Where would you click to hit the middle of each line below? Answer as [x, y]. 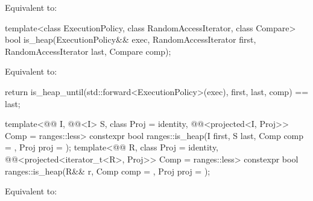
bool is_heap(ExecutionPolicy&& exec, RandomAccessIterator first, [131, 39]
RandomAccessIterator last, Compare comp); [88, 51]
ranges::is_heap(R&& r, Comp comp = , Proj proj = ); [108, 171]
